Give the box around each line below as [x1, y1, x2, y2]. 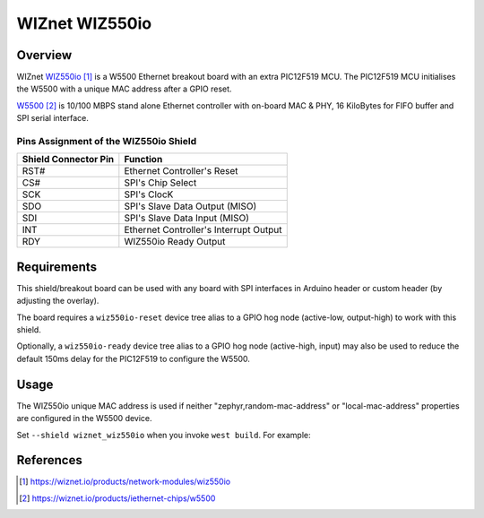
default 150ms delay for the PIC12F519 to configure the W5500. [16, 353, 251, 364]
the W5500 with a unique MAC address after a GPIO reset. [16, 83, 232, 94]
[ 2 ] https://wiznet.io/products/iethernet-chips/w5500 [19, 493, 216, 504]
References [16, 453, 82, 468]
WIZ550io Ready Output [124, 236, 226, 248]
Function [124, 153, 163, 166]
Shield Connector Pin [22, 153, 115, 166]
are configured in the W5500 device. [16, 413, 152, 424]
